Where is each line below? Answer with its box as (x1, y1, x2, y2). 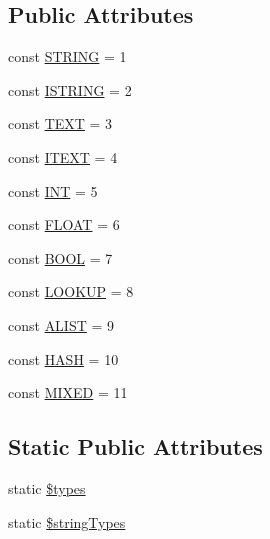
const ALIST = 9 (8, 314, 115, 335)
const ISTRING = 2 (8, 79, 132, 100)
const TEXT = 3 (8, 113, 113, 134)
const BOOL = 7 (8, 247, 113, 268)
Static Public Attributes (8, 431, 263, 462)
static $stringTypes (8, 511, 126, 532)
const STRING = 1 (8, 46, 127, 67)
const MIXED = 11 (8, 382, 128, 403)
